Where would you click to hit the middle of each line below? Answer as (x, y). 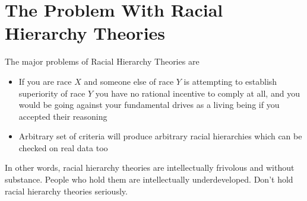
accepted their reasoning (63, 116)
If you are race (45, 81)
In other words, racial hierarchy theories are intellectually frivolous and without (150, 167)
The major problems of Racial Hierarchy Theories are (102, 61)
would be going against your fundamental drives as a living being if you (149, 105)
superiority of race (52, 93)
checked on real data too (63, 147)
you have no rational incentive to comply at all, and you (197, 93)
